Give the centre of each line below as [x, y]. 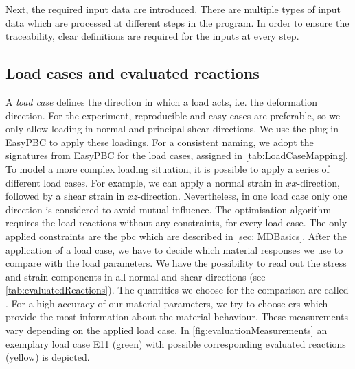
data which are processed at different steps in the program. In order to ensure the [177, 22]
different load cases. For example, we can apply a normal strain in [144, 182]
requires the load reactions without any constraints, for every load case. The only [176, 223]
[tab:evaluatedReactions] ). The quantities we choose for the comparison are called [177, 290]
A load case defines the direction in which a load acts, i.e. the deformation [162, 101]
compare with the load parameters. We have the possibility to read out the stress [176, 263]
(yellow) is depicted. [48, 357]
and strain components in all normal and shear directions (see [136, 276]
